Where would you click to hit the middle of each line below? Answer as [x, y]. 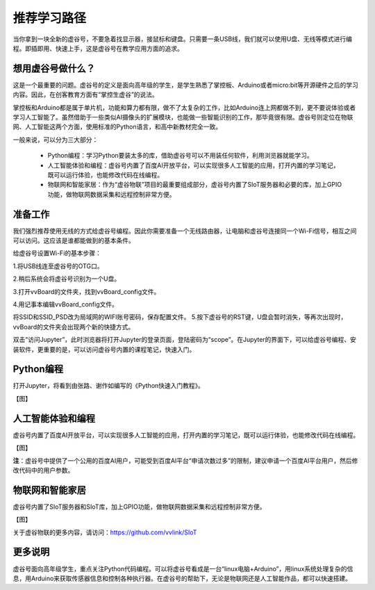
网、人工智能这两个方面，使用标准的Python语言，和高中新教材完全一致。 [117, 127]
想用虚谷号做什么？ [54, 68]
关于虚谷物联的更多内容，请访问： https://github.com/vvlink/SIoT [105, 532]
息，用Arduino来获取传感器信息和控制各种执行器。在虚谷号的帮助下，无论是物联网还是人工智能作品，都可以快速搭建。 [182, 578]
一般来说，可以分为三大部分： [56, 140]
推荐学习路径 [50, 18]
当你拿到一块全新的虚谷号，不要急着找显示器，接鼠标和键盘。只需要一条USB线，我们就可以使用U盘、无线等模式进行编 [182, 39]
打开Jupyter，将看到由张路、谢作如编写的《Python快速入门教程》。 [109, 386]
